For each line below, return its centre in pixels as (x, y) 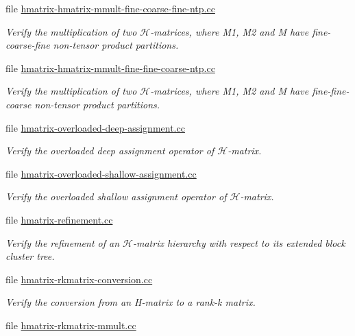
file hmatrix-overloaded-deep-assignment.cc (95, 127)
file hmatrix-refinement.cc (59, 219)
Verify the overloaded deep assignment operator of (110, 151)
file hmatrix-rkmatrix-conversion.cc (79, 279)
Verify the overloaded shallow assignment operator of (116, 196)
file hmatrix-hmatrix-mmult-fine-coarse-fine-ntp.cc (110, 8)
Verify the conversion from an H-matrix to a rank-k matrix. (131, 302)
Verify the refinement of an (63, 242)
